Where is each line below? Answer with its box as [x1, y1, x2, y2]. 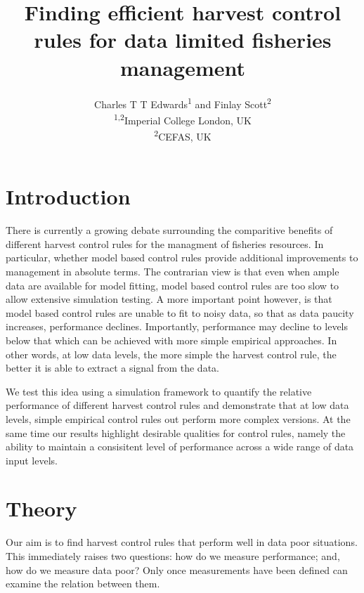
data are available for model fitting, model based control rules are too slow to [6, 278, 339, 292]
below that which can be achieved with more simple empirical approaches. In [6, 332, 337, 347]
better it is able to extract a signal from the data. [6, 360, 219, 375]
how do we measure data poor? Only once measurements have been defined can [6, 562, 348, 577]
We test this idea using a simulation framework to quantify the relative [6, 384, 312, 398]
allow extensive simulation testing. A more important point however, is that [6, 292, 332, 306]
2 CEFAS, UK [154, 127, 212, 143]
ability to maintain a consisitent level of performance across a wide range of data [6, 439, 354, 454]
